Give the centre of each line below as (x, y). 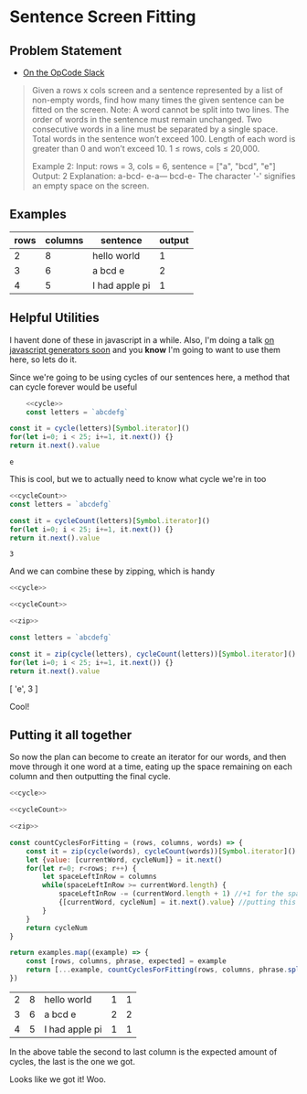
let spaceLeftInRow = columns (100, 877)
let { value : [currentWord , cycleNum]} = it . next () (124, 860)
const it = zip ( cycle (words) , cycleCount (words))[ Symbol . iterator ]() (161, 851)
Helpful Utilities (55, 318)
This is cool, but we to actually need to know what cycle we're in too (138, 479)
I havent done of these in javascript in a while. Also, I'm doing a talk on (142, 339)
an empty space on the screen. (90, 186)
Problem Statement (66, 51)
